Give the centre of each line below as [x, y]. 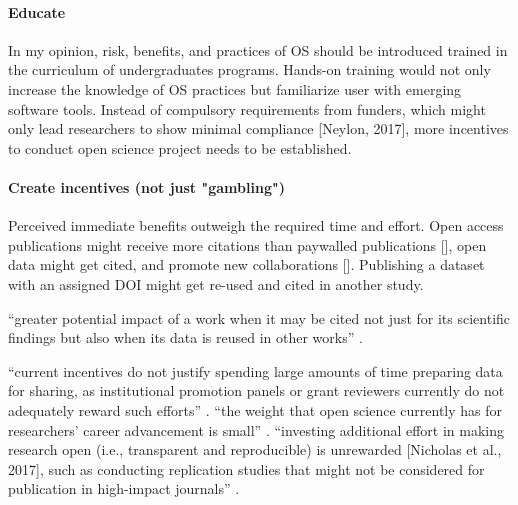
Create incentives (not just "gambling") [146, 186]
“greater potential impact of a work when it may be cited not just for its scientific [259, 317]
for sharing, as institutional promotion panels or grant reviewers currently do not [256, 390]
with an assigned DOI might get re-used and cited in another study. [216, 283]
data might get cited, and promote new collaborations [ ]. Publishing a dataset [246, 264]
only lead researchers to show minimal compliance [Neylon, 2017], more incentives [258, 128]
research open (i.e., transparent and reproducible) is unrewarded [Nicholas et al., [255, 449]
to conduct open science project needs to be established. [180, 147]
